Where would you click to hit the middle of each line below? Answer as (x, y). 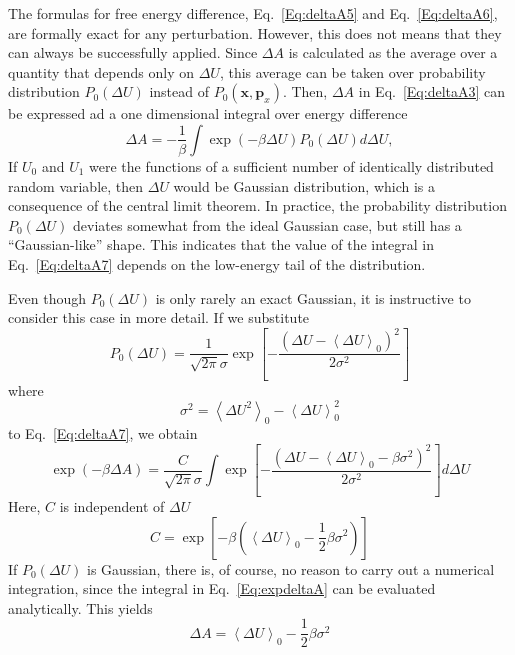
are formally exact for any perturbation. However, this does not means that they (255, 32)
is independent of (112, 505)
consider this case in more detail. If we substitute (159, 317)
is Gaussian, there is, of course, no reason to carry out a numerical (291, 568)
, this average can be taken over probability (352, 71)
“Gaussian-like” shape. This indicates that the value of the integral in (221, 244)
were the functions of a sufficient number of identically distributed (291, 165)
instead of (179, 91)
